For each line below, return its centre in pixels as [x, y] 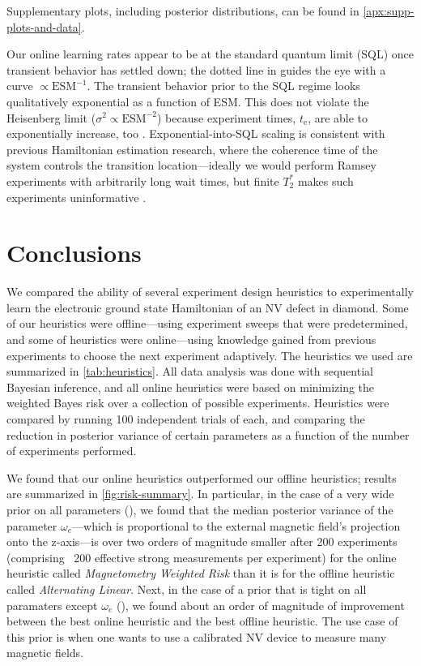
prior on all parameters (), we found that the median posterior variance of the [200, 509]
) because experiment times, [226, 117]
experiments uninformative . [77, 197]
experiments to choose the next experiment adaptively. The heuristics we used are [210, 355]
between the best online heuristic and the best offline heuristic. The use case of [202, 621]
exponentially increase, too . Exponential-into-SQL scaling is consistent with [196, 133]
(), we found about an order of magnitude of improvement [260, 605]
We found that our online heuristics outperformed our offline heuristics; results [202, 477]
